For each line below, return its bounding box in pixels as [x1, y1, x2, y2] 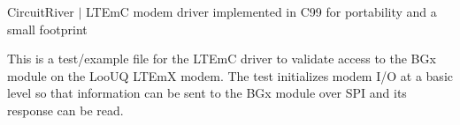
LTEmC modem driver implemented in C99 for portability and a [85, 3, 437, 20]
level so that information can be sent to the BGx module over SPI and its [7, 84, 407, 102]
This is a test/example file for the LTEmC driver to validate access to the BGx [7, 49, 436, 68]
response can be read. [7, 100, 124, 119]
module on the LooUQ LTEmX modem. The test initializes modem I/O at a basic [7, 66, 453, 85]
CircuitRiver [7, 3, 74, 20]
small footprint [7, 19, 88, 38]
